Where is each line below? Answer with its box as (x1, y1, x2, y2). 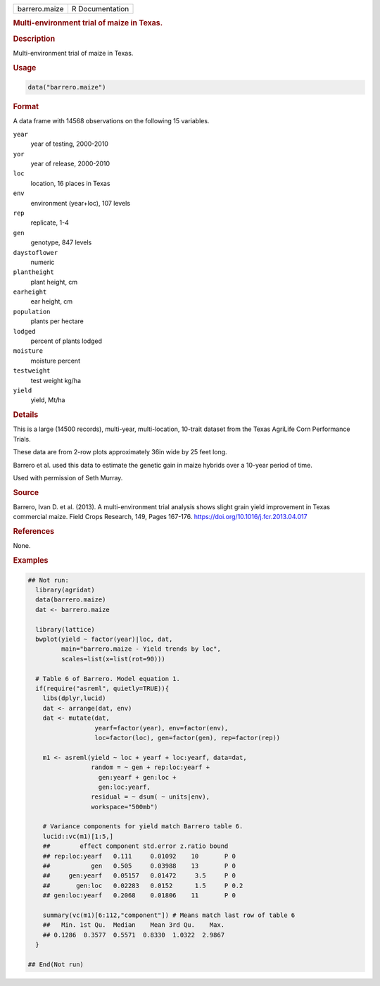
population (13, 307, 51, 316)
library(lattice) (35, 625, 95, 633)
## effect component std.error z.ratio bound (42, 842, 229, 850)
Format (13, 102, 39, 112)
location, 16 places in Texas (30, 179, 110, 187)
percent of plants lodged (30, 337, 102, 345)
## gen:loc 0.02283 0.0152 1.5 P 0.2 (42, 881, 243, 890)
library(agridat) (35, 586, 95, 594)
